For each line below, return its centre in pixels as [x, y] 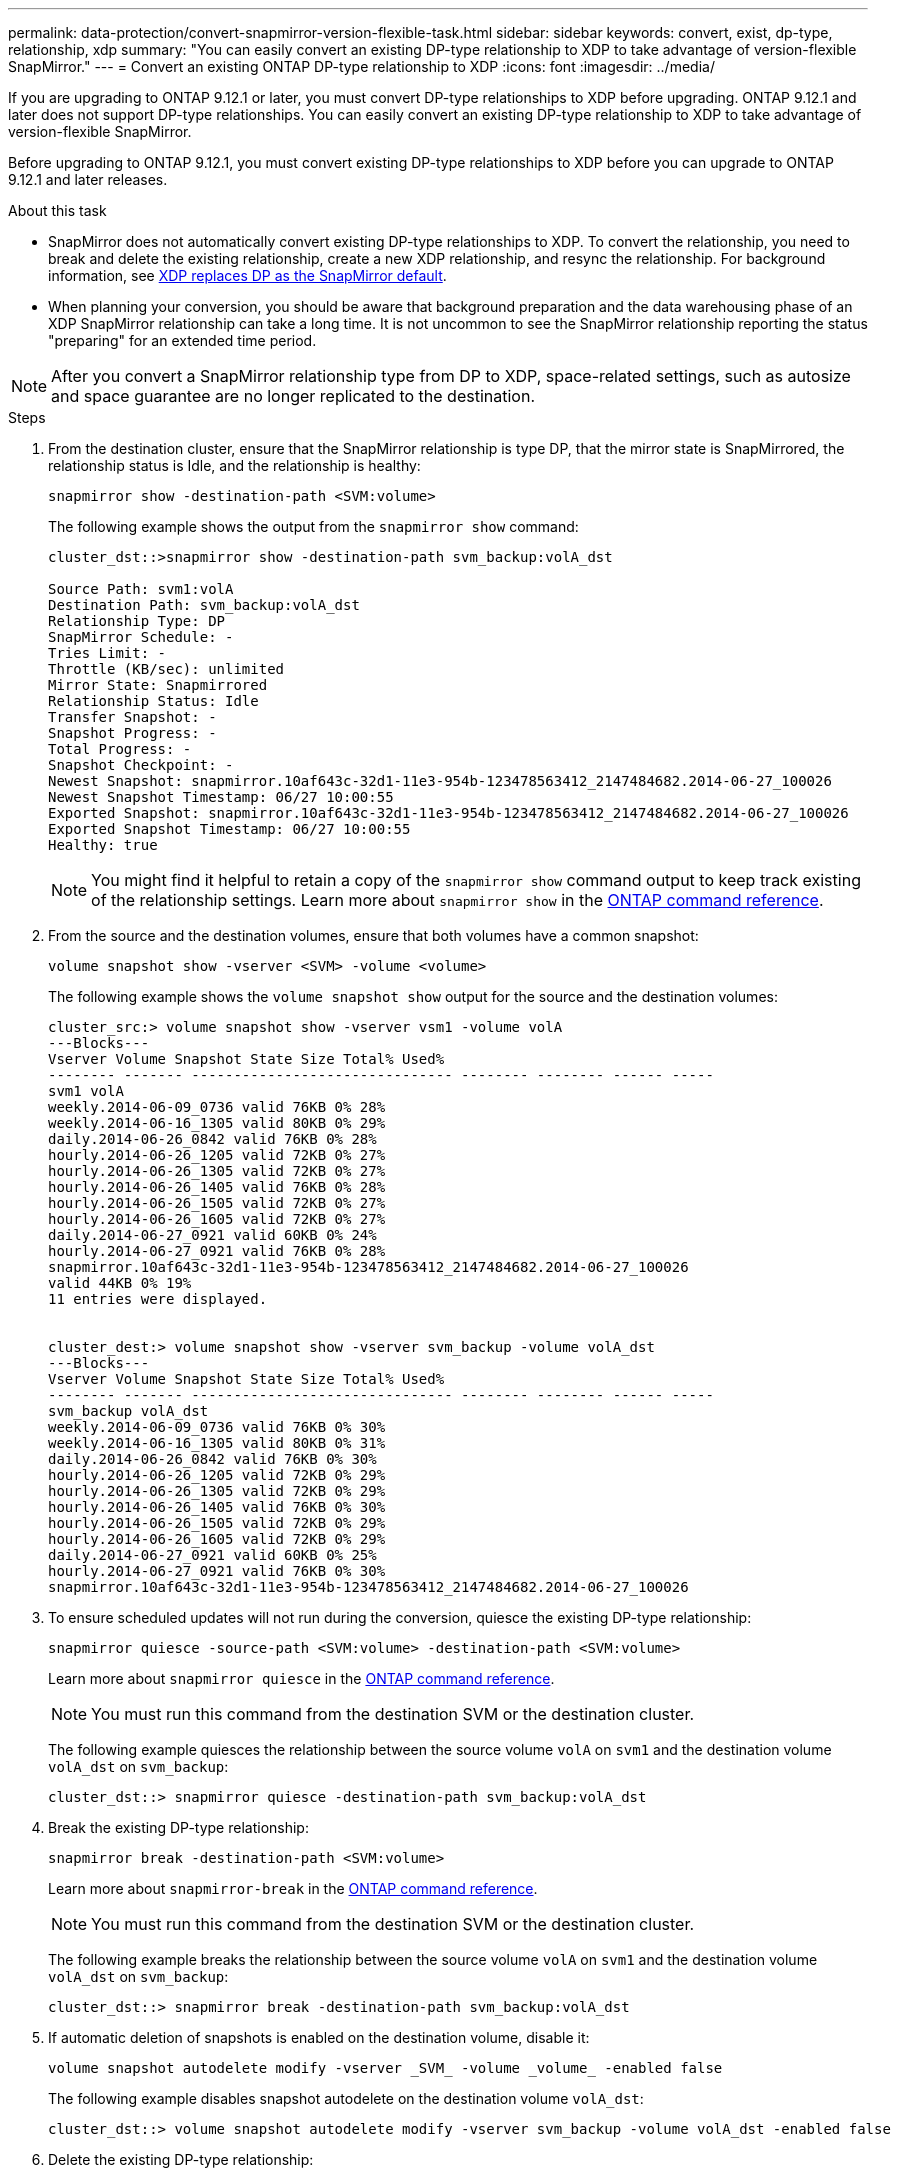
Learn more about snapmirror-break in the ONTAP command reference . [293, 1888]
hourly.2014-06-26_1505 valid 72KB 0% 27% [217, 1203]
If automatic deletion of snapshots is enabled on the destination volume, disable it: [319, 2037]
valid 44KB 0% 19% [120, 1283]
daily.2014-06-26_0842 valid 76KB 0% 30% [212, 1459]
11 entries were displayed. [158, 1299]
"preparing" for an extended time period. [182, 340]
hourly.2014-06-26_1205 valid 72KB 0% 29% [217, 1475]
